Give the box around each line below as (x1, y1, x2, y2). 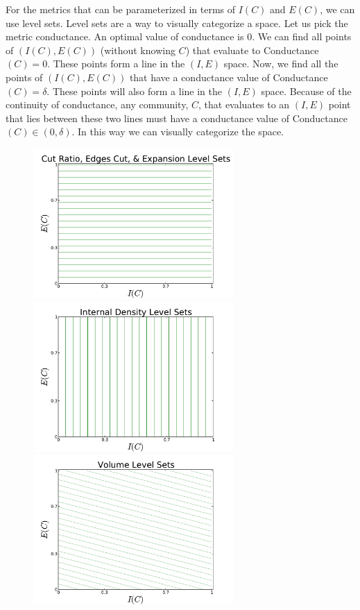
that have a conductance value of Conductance (129, 69, 328, 84)
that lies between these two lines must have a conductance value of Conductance (6, 110, 348, 125)
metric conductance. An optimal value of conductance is (6, 29, 244, 44)
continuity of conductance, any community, (6, 97, 189, 112)
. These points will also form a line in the (46, 83, 223, 98)
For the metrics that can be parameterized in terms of (6, 2, 236, 16)
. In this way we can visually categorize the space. (71, 124, 284, 139)
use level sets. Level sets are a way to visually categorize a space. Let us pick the (6, 15, 348, 30)
